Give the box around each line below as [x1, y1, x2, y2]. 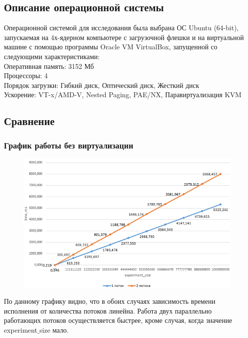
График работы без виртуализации [4, 139, 134, 151]
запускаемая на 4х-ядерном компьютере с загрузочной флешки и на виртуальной [4, 32, 244, 42]
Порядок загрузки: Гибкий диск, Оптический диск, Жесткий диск [4, 80, 200, 90]
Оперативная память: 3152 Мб [4, 61, 94, 71]
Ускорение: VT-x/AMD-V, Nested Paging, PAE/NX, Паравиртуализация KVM [4, 89, 242, 100]
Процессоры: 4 [4, 70, 48, 81]
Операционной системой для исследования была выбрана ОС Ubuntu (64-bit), [4, 22, 239, 33]
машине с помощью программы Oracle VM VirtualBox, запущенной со [4, 42, 218, 52]
